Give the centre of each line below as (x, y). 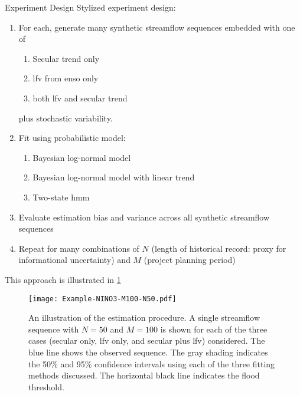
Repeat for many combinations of (79, 248)
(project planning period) (190, 260)
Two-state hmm (61, 197)
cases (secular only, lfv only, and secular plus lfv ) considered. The (147, 340)
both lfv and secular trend (80, 98)
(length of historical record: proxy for (219, 248)
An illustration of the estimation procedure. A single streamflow (144, 317)
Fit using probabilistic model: (72, 138)
